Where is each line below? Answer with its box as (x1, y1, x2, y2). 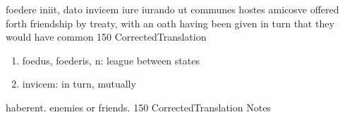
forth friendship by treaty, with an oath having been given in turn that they (6, 15, 334, 30)
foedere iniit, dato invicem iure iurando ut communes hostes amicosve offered (6, 2, 339, 16)
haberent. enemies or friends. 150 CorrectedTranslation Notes (6, 99, 271, 114)
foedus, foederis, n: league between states (22, 53, 200, 67)
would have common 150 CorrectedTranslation (6, 29, 207, 44)
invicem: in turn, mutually (22, 76, 136, 91)
